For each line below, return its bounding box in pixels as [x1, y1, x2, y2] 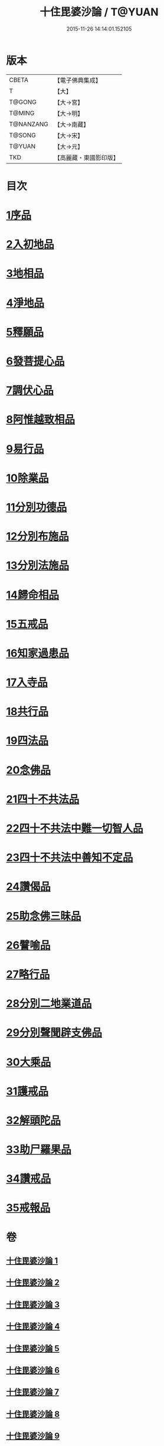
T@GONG [9, 98, 37, 106]
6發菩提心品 [6, 355, 65, 368]
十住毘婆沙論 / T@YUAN [40, 5, 159, 19]
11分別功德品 [6, 500, 67, 514]
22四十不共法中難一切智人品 [6, 822, 143, 835]
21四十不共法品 [6, 792, 80, 806]
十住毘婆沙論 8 [6, 1409, 60, 1419]
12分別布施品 [6, 530, 69, 543]
